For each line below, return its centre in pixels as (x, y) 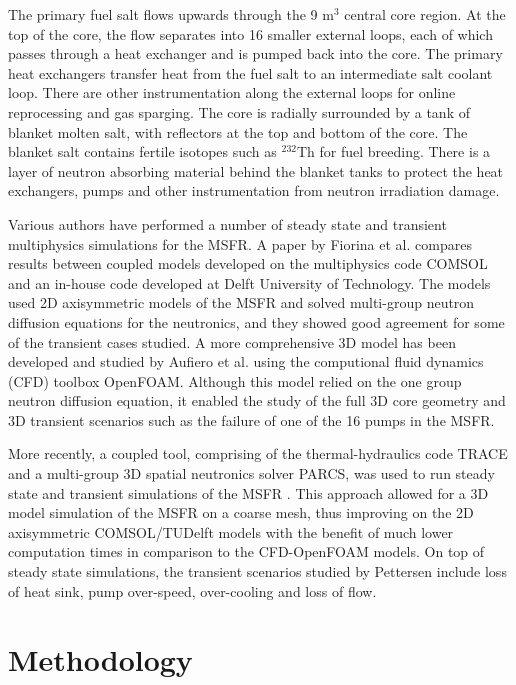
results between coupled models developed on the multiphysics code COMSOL (248, 263)
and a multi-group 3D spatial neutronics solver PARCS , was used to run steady (251, 473)
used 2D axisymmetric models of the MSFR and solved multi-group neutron (241, 302)
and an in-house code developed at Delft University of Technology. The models (249, 282)
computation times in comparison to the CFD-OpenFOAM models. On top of (246, 551)
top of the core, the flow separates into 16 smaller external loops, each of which (250, 33)
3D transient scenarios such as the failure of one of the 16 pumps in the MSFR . (251, 419)
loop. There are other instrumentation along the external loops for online (232, 92)
